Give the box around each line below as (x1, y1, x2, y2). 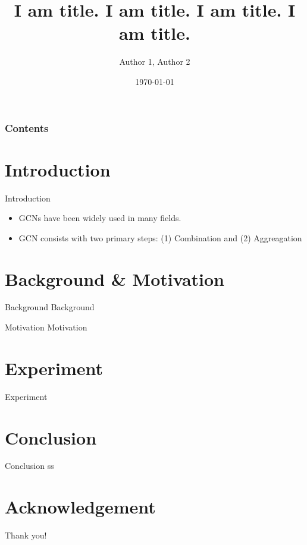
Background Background (5, 301, 95, 313)
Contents (5, 120, 49, 135)
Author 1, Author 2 (119, 55, 190, 68)
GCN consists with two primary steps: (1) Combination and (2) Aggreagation (18, 231, 302, 244)
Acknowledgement (5, 494, 156, 519)
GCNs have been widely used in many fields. (18, 212, 181, 224)
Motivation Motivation (5, 321, 87, 333)
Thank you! (5, 529, 47, 541)
